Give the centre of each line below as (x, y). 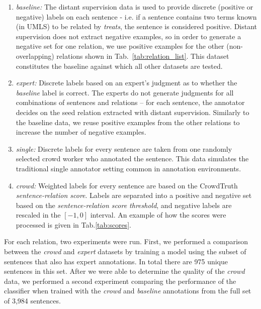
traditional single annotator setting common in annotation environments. (128, 168)
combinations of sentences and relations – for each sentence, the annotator (130, 102)
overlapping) (35, 56)
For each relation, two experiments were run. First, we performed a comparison (126, 241)
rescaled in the (38, 215)
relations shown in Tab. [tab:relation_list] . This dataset (143, 56)
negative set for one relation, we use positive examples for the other (120, 46)
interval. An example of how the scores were (158, 215)
